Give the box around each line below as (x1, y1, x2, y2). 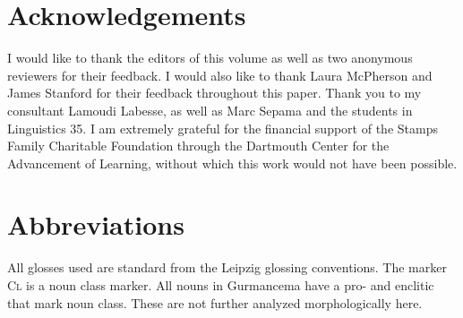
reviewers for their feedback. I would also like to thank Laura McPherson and (7, 65, 433, 84)
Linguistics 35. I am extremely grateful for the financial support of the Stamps (7, 118, 438, 137)
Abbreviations (7, 206, 184, 243)
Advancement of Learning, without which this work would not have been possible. (7, 153, 458, 172)
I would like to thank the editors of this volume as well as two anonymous (7, 48, 413, 67)
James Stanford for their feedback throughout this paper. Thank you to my (7, 83, 422, 102)
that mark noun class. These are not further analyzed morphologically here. (7, 293, 423, 312)
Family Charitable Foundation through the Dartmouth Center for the (7, 136, 390, 155)
